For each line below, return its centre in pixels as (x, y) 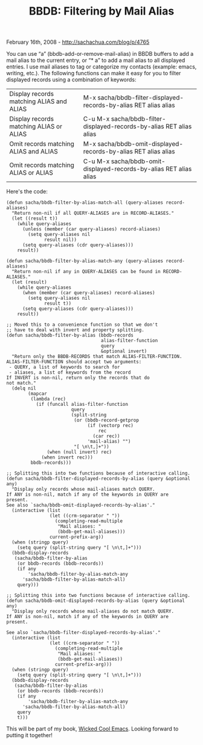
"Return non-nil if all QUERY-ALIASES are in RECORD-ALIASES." (93, 214)
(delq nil (24, 389)
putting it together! (30, 735)
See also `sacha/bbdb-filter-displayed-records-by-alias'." (84, 633)
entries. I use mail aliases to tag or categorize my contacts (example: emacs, (101, 67)
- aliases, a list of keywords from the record (70, 373)
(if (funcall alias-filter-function (82, 405)
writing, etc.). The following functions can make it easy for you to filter (94, 73)
